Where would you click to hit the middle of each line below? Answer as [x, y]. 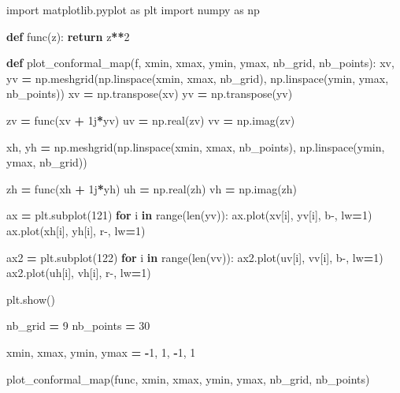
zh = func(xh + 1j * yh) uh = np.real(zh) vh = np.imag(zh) [152, 188]
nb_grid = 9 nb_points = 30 [78, 326]
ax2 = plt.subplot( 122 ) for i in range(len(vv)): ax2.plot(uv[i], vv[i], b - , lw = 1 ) [195, 257]
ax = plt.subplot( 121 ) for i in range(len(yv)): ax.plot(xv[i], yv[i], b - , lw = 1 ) [189, 215]
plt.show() [31, 299]
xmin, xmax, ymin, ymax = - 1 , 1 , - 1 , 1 [101, 352]
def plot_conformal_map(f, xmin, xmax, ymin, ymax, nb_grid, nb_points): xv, [200, 63]
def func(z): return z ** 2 [68, 36]
